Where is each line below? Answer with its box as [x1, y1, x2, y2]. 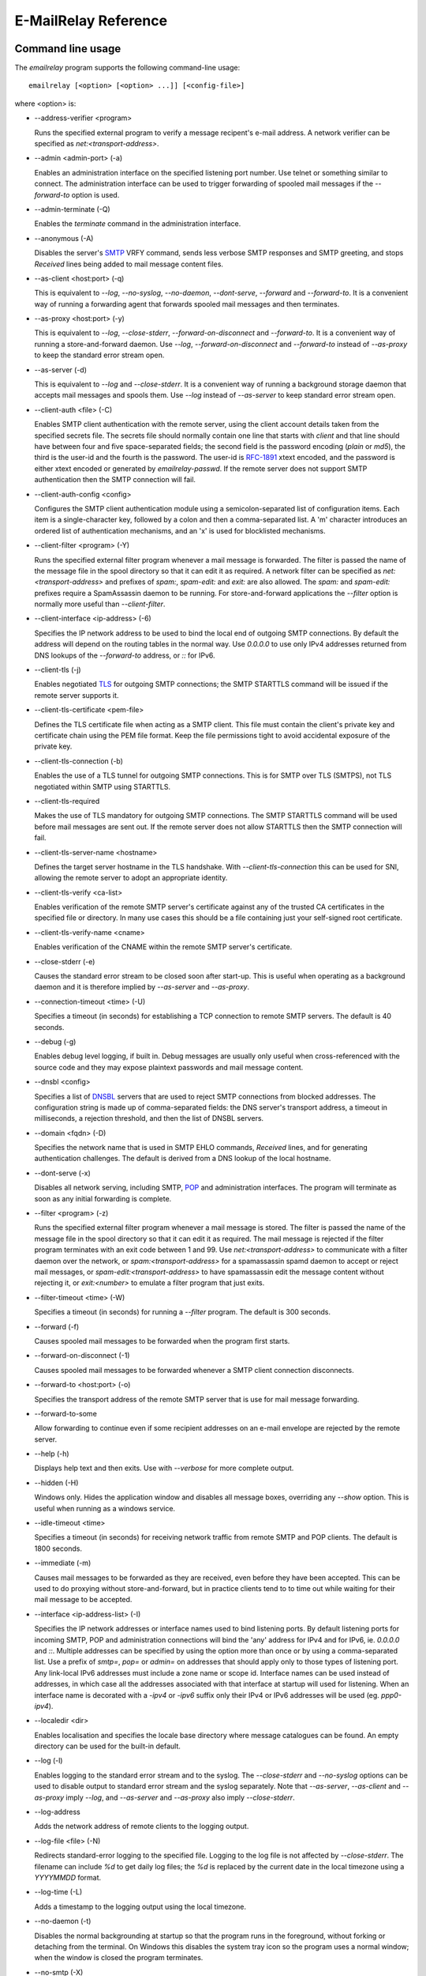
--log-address [34, 1807, 80, 1817]
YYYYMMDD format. [34, 1872, 102, 1882]
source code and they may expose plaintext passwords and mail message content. [34, 1062, 304, 1072]
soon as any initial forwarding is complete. [34, 1194, 172, 1203]
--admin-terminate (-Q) [34, 204, 110, 213]
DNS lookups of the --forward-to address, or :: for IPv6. [34, 650, 216, 660]
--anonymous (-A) [34, 233, 94, 243]
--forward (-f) [34, 1322, 80, 1331]
